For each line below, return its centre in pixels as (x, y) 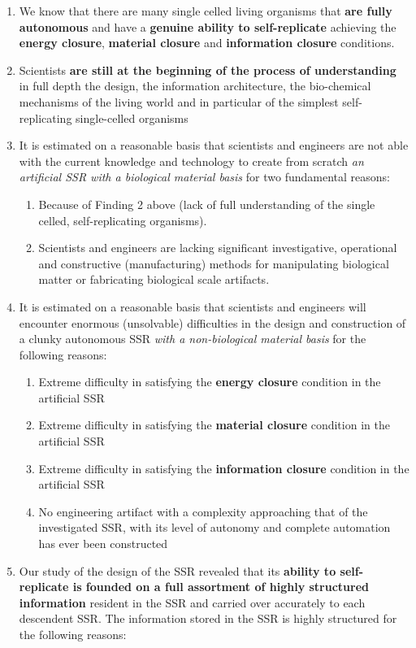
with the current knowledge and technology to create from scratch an (191, 161)
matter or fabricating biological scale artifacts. (154, 279)
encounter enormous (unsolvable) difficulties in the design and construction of (212, 322)
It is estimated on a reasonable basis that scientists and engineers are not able (214, 145)
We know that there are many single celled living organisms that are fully (206, 11)
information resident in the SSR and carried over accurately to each (192, 602)
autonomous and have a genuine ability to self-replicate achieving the (208, 26)
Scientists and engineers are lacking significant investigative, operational (218, 248)
